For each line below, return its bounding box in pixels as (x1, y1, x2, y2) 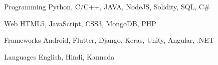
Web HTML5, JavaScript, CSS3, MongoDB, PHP (4, 18, 156, 28)
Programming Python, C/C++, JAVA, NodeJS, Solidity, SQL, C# (4, 1, 210, 11)
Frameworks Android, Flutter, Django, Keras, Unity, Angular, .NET (4, 35, 214, 45)
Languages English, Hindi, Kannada (4, 51, 115, 62)
